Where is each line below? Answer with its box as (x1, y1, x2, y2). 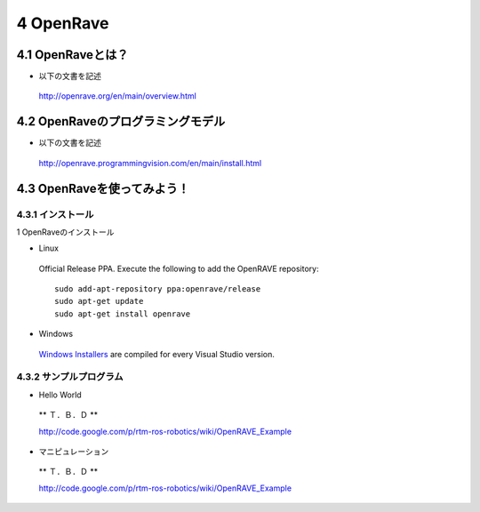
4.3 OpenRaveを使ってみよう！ (16, 180, 190, 196)
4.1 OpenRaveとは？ (16, 47, 129, 62)
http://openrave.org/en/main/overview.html (38, 91, 197, 101)
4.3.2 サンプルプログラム (16, 371, 124, 383)
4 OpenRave (16, 13, 109, 33)
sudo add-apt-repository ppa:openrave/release (54, 284, 261, 294)
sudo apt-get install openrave (54, 308, 191, 319)
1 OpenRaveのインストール (16, 227, 115, 237)
